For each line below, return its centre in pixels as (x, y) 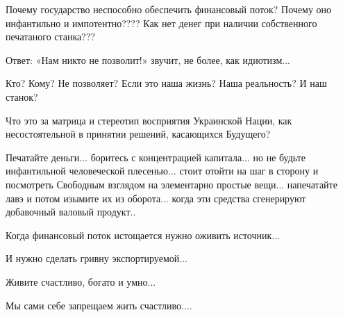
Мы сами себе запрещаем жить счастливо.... (99, 305)
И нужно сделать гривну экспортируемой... (97, 258)
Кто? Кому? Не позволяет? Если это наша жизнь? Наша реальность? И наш (166, 83)
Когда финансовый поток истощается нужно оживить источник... (143, 235)
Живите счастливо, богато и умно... (81, 281)
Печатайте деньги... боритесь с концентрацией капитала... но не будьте (156, 157)
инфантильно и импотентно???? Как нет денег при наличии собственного (161, 23)
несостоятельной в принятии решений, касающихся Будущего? (138, 134)
